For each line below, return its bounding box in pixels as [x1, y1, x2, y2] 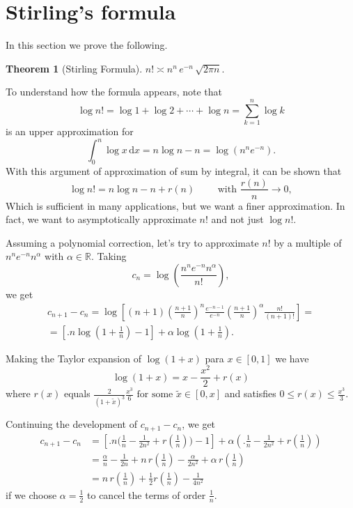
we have [275, 351, 309, 365]
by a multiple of [274, 235, 342, 249]
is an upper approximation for [6, 124, 134, 139]
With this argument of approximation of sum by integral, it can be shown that [6, 163, 342, 178]
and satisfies [224, 386, 276, 401]
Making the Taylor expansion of [6, 351, 141, 365]
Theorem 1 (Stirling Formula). [6, 61, 143, 75]
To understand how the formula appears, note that [6, 84, 223, 99]
